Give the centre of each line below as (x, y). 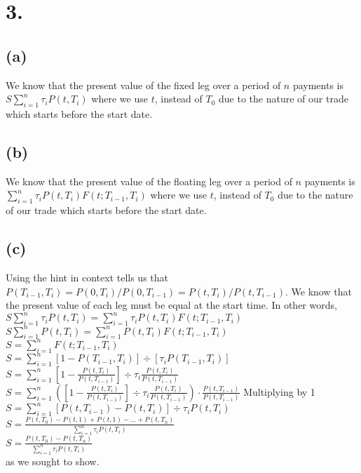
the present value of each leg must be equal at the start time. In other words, (171, 305)
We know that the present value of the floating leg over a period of (149, 181)
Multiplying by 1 (279, 391)
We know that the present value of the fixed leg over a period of (143, 85)
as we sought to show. (53, 461)
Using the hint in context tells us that (87, 277)
